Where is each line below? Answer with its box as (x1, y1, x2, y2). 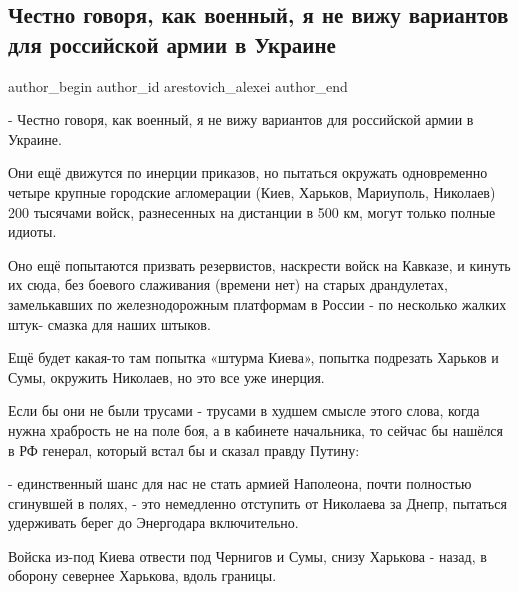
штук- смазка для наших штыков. (8, 313, 211, 334)
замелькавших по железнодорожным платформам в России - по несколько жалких (8, 293, 507, 314)
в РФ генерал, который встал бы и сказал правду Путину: (8, 439, 360, 460)
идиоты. (8, 221, 57, 242)
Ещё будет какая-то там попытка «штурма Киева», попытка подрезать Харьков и (8, 347, 499, 368)
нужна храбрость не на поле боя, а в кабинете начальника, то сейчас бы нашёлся (8, 419, 504, 440)
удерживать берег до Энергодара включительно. (8, 512, 299, 533)
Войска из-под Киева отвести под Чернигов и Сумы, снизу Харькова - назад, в (8, 545, 487, 566)
